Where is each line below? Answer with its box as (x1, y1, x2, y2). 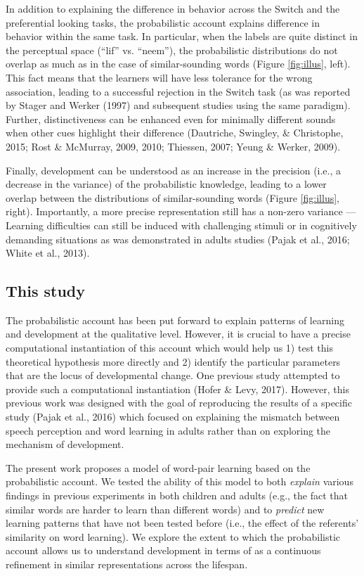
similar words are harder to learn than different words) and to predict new (6, 501, 325, 516)
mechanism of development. (6, 437, 124, 452)
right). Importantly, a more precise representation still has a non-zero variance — (6, 204, 356, 219)
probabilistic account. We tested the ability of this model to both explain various (6, 474, 353, 489)
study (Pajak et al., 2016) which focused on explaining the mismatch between (6, 409, 340, 424)
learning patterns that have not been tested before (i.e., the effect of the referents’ (6, 516, 359, 530)
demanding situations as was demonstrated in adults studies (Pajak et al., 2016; (6, 231, 350, 246)
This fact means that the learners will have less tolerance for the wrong (6, 70, 313, 84)
